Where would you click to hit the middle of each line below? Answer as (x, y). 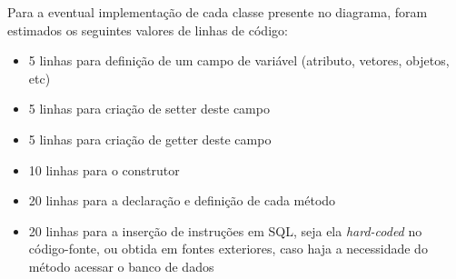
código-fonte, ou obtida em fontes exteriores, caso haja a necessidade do (228, 249)
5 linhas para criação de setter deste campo (149, 109)
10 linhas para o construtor (104, 169)
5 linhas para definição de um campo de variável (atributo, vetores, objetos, (239, 60)
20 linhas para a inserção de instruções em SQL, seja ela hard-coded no (225, 230)
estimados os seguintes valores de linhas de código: (148, 30)
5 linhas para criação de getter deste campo (150, 139)
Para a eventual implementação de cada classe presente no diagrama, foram (218, 12)
